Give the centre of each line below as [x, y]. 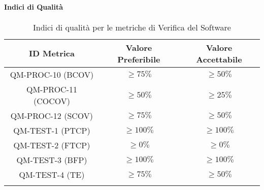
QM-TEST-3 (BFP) [52, 160]
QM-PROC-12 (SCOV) [52, 115]
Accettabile [219, 59]
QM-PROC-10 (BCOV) [52, 74]
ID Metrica [52, 53]
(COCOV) [52, 101]
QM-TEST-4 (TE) [52, 174]
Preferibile [139, 59]
